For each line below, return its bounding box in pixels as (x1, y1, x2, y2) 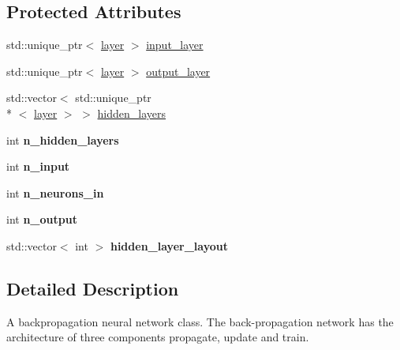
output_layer (146, 62, 211, 79)
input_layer (146, 36, 204, 53)
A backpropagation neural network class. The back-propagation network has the (6, 313, 394, 329)
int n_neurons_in (6, 184, 104, 201)
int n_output (6, 211, 77, 228)
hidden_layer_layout (110, 237, 228, 254)
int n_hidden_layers (6, 131, 119, 148)
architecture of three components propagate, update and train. (6, 329, 309, 345)
